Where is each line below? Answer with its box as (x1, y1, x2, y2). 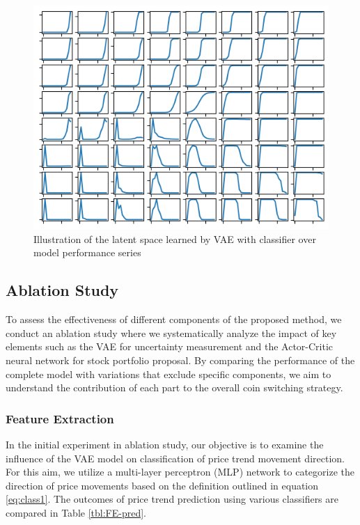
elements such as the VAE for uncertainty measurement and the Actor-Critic (6, 339, 334, 354)
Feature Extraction (6, 409, 114, 427)
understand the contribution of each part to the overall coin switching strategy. (6, 380, 343, 395)
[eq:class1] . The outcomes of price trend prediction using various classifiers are (6, 492, 338, 506)
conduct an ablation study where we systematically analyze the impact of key (6, 325, 337, 340)
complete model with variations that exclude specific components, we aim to (6, 366, 331, 381)
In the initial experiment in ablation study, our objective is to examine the (6, 437, 324, 452)
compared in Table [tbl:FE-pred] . (6, 505, 146, 519)
